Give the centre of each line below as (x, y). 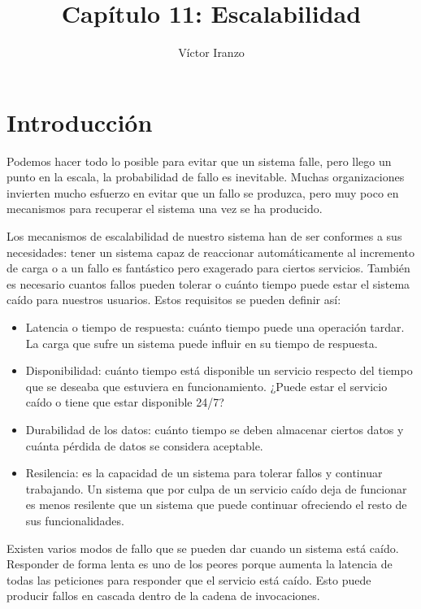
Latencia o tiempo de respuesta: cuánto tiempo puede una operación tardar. (215, 327)
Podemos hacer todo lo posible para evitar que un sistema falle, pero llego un (199, 161)
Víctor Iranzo (211, 52)
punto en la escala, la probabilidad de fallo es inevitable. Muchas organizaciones (206, 177)
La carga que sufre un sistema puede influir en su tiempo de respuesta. (202, 343)
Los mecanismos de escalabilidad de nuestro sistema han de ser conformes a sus (204, 236)
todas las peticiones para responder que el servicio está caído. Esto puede (189, 579)
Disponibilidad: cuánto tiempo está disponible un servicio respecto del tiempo (219, 370)
